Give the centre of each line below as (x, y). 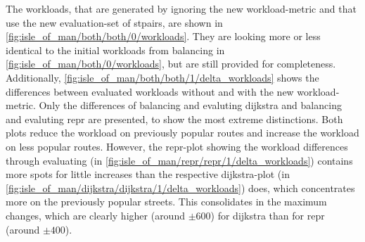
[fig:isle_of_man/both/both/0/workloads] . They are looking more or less (163, 36)
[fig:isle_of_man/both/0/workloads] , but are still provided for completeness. (171, 64)
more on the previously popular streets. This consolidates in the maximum (166, 202)
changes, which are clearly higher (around (95, 215)
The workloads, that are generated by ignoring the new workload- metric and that (181, 8)
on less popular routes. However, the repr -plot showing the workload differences (177, 146)
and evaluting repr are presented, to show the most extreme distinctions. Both (174, 119)
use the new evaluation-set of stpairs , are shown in (114, 22)
